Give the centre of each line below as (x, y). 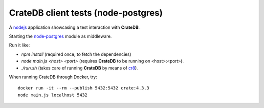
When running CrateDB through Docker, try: (53, 77)
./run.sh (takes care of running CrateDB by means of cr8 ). (80, 68)
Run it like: (20, 45)
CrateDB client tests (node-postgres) (86, 13)
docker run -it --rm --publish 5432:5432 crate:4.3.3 (83, 88)
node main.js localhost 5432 (53, 95)
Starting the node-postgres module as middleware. (60, 36)
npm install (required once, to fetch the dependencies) (76, 54)
